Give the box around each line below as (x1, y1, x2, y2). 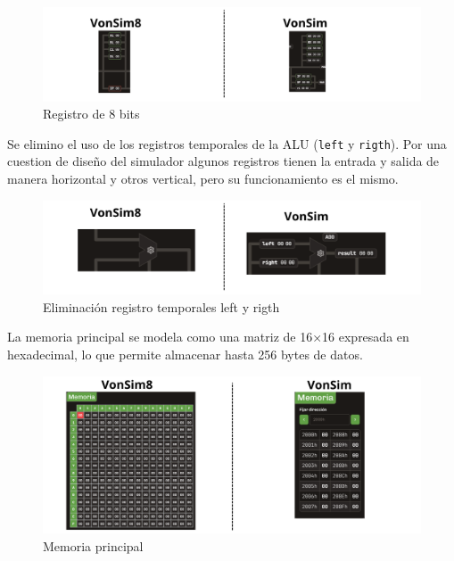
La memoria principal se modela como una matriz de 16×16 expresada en (7, 327, 409, 346)
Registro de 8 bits (43, 104, 140, 123)
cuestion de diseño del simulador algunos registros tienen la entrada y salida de (7, 152, 440, 170)
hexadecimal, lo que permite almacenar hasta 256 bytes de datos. (7, 344, 363, 363)
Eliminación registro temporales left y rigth (43, 297, 280, 316)
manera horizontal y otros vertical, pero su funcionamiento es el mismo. (7, 169, 399, 188)
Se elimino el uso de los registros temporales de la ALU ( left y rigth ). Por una (7, 134, 447, 153)
